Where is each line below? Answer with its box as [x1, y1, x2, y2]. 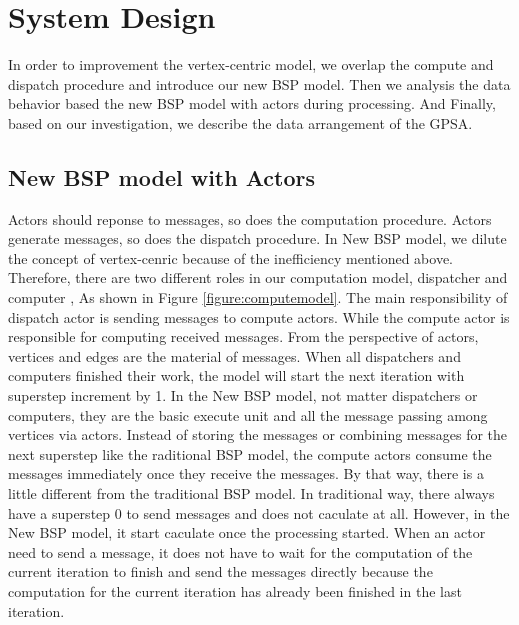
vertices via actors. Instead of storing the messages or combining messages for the [8, 424, 508, 445]
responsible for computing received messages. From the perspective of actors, [8, 326, 479, 347]
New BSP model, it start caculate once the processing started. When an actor [8, 522, 486, 543]
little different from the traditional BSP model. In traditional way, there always [8, 483, 495, 504]
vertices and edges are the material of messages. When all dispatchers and [8, 345, 461, 366]
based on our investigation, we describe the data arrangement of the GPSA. [8, 112, 473, 133]
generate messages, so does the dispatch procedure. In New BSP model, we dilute [8, 228, 507, 249]
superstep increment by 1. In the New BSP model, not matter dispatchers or [8, 385, 478, 406]
